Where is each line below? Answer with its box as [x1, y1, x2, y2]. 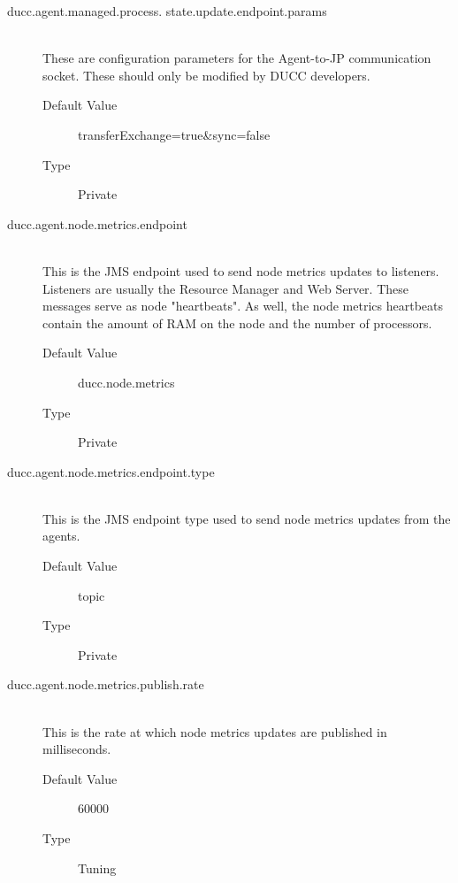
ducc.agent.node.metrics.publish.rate [7, 675, 204, 694]
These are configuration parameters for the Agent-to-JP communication [42, 49, 431, 67]
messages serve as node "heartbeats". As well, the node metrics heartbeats [42, 296, 444, 315]
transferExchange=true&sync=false [78, 125, 271, 143]
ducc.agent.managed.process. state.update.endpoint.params [7, 2, 327, 19]
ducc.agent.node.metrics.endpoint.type [7, 462, 215, 480]
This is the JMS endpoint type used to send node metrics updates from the [42, 509, 451, 527]
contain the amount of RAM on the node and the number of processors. [42, 313, 432, 332]
